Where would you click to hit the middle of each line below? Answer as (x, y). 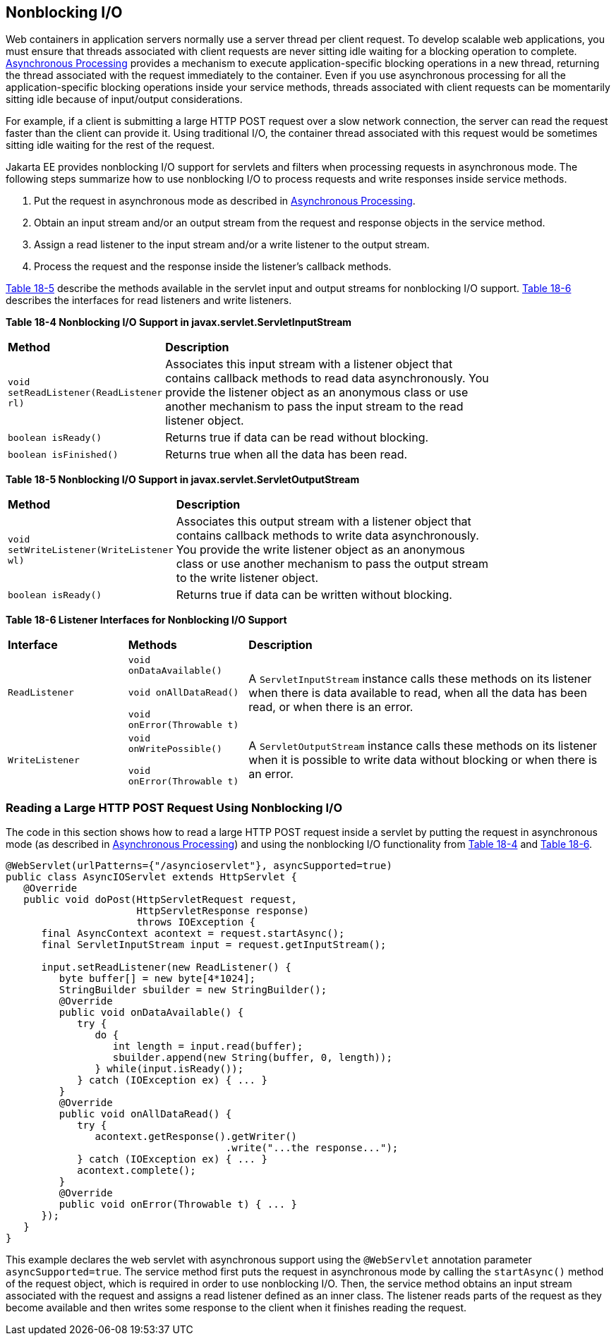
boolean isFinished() (63, 454)
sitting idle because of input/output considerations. (124, 99)
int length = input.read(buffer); (208, 1046)
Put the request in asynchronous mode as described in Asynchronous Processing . (225, 201)
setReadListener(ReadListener (85, 392)
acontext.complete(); (137, 1171)
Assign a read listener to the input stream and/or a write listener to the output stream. (232, 245)
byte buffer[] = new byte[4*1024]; (157, 979)
